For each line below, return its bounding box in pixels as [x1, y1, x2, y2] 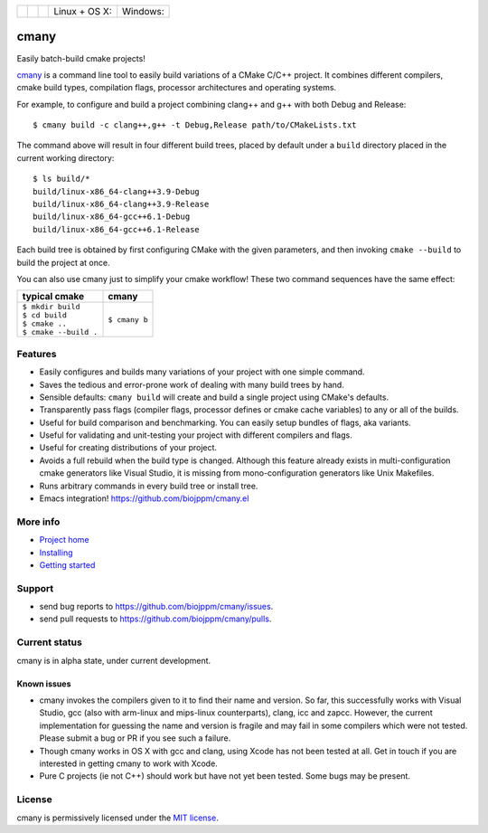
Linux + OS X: [53, 5, 112, 17]
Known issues [16, 678, 71, 689]
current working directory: [16, 152, 115, 163]
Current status [16, 636, 83, 648]
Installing [39, 547, 73, 558]
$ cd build [22, 310, 68, 320]
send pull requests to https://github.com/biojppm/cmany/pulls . [39, 613, 272, 624]
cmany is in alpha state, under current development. [16, 655, 211, 666]
